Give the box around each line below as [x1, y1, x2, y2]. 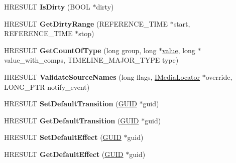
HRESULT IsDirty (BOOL [4, 2, 90, 12]
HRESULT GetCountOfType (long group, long [4, 45, 157, 55]
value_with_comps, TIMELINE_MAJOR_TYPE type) [4, 55, 179, 65]
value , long [162, 45, 195, 55]
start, [173, 18, 190, 29]
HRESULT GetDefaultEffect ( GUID [4, 148, 124, 159]
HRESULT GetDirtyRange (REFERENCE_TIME [4, 18, 168, 29]
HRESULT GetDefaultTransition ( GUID [4, 115, 139, 125]
